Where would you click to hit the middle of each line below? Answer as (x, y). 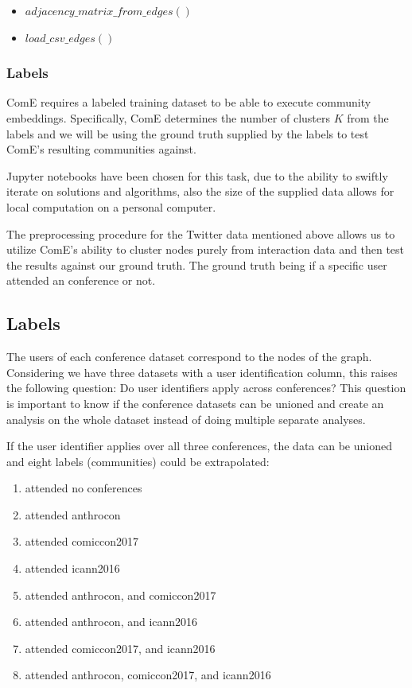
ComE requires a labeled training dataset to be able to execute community (189, 102)
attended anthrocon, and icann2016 (111, 622)
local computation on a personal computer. (111, 206)
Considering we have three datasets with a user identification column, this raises (202, 372)
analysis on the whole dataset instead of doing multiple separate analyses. (186, 419)
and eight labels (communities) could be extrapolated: (138, 461)
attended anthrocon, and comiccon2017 (120, 595)
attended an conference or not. (81, 280)
